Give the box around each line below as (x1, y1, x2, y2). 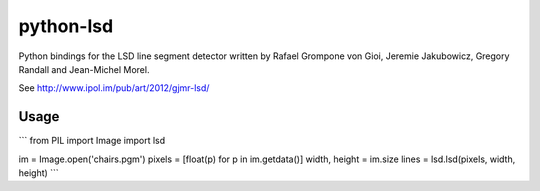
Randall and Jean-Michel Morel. (18, 63, 150, 75)
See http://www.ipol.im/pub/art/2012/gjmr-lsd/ (18, 82, 210, 94)
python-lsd (18, 15, 114, 37)
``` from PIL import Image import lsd (18, 135, 166, 147)
